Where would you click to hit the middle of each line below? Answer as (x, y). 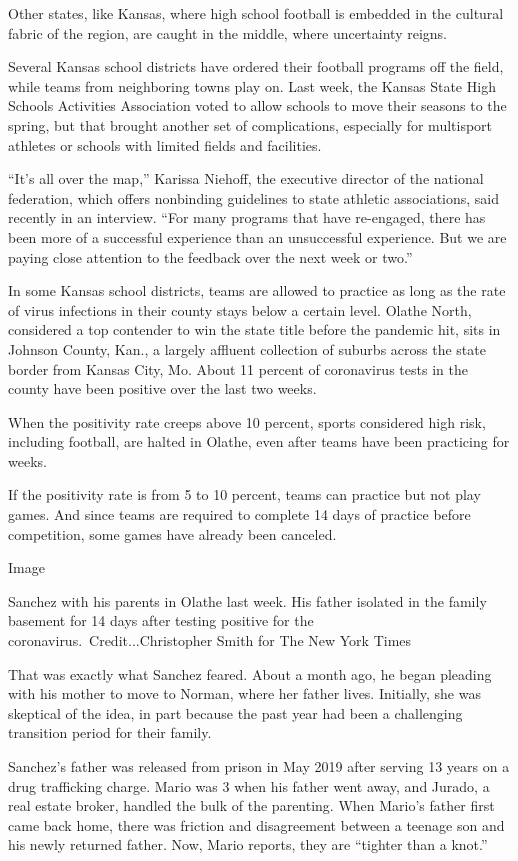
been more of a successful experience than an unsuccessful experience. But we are (257, 236)
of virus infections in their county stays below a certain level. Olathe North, (240, 309)
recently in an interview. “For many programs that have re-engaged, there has (247, 217)
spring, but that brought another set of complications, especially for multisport (250, 124)
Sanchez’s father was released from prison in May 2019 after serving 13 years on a (259, 766)
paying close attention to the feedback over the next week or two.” (210, 256)
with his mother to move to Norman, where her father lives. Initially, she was (244, 693)
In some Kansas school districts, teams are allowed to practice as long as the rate (257, 290)
